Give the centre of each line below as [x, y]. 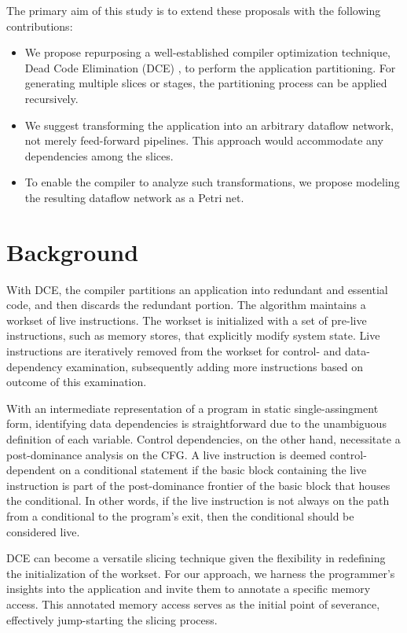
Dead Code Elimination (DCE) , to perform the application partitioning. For [210, 67]
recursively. [51, 98]
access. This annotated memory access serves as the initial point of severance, [193, 604]
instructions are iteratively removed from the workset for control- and [174, 351]
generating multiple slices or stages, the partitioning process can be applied [206, 83]
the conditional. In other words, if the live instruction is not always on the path [198, 501]
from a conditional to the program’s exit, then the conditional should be [180, 515]
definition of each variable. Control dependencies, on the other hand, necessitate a [203, 439]
